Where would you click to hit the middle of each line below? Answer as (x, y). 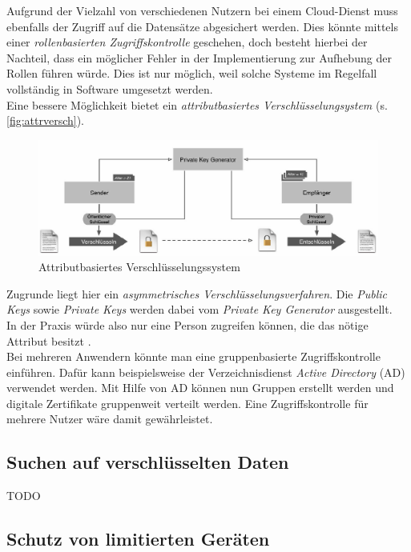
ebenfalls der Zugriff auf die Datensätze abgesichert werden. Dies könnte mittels (202, 26)
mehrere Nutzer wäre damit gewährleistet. (110, 419)
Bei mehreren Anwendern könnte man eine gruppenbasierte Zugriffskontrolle (193, 356)
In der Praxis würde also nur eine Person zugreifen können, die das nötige (187, 324)
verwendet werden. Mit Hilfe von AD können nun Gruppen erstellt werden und (200, 388)
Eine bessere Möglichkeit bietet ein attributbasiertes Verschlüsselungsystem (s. (197, 104)
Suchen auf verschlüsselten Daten (148, 462)
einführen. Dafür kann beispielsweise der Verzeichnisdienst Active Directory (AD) (206, 372)
